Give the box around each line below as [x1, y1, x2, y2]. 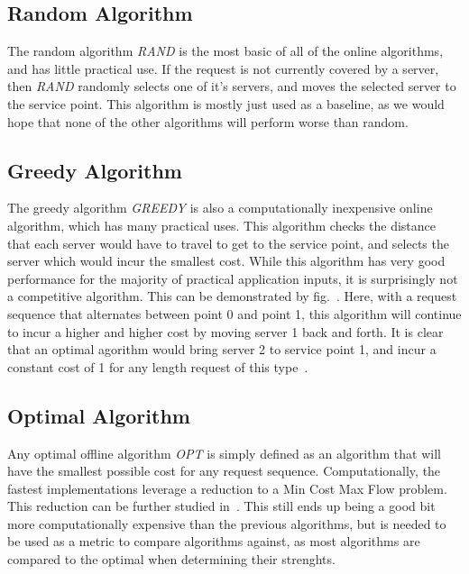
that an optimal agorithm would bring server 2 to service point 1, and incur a [7, 340, 437, 359]
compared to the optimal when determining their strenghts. [7, 550, 336, 569]
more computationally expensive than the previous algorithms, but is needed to [7, 514, 446, 533]
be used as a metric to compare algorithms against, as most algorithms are [7, 532, 420, 551]
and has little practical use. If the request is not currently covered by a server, [7, 59, 439, 77]
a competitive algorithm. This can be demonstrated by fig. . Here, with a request [7, 287, 457, 305]
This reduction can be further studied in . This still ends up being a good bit [7, 497, 436, 515]
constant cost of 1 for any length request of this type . [7, 357, 308, 376]
